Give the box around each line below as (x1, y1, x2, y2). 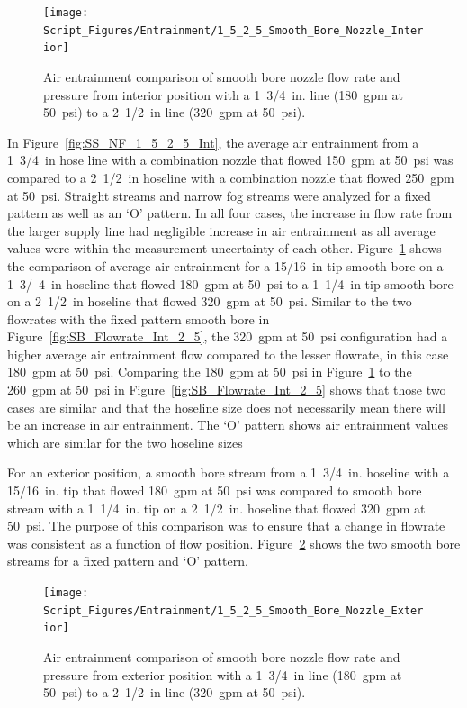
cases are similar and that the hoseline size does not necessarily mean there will (7, 397, 445, 416)
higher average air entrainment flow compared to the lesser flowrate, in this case (7, 344, 449, 363)
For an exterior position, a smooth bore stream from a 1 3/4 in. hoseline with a (7, 463, 450, 482)
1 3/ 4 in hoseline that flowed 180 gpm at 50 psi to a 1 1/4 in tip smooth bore (7, 274, 454, 293)
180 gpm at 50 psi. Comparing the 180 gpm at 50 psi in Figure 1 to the (7, 362, 412, 381)
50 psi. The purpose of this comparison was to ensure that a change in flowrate (7, 516, 445, 535)
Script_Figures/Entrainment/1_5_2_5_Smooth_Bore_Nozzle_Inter (43, 23, 424, 37)
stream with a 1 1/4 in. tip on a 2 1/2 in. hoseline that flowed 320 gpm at (7, 498, 426, 517)
